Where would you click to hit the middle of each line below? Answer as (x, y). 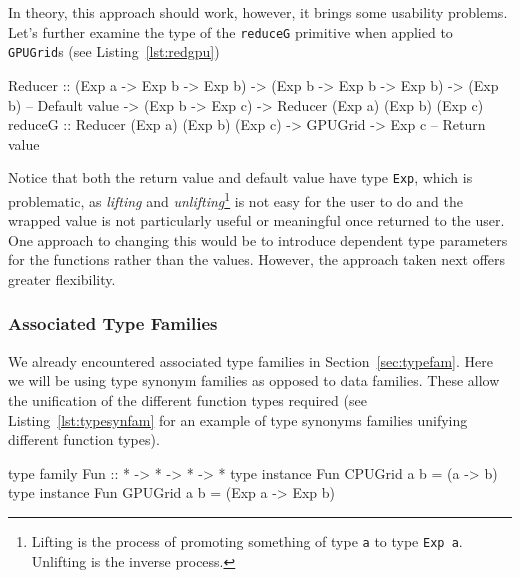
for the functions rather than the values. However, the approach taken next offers (257, 259)
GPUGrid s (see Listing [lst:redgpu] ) (114, 51)
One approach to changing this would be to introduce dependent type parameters (258, 239)
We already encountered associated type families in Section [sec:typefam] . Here (250, 360)
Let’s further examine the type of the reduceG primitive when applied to (230, 31)
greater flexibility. (62, 278)
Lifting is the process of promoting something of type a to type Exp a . (247, 540)
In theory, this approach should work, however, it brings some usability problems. (258, 12)
